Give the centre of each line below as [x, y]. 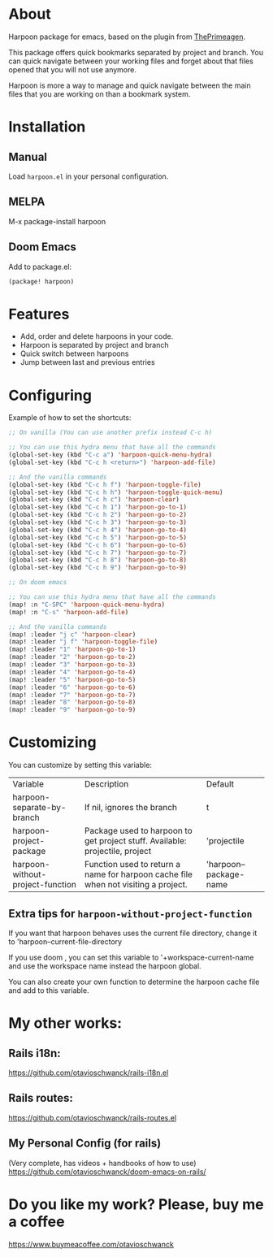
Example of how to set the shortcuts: [70, 418]
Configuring [50, 395]
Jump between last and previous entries [88, 362]
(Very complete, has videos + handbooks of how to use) [102, 1163]
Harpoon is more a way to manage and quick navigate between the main [130, 85]
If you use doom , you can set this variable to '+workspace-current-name [131, 957]
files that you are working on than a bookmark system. [100, 93]
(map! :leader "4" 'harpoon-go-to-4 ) [72, 672]
